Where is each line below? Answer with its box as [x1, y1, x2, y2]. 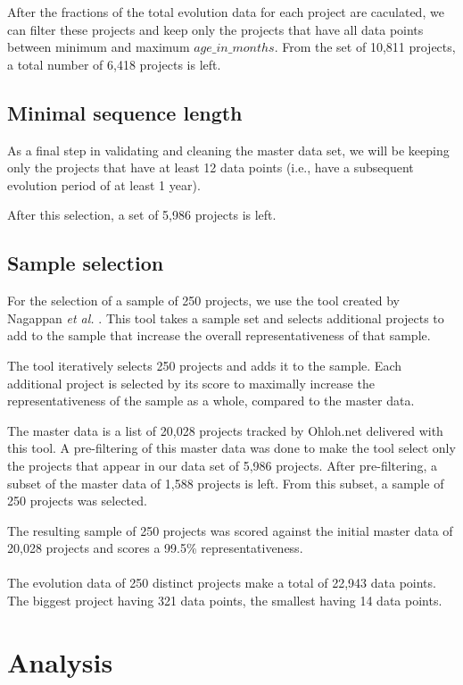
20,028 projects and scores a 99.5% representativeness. [7, 539, 303, 557]
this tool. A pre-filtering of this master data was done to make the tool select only [7, 439, 456, 457]
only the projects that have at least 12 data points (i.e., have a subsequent [7, 158, 414, 177]
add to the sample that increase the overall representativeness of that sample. [7, 326, 431, 345]
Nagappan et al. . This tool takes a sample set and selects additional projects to [7, 308, 444, 327]
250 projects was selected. [7, 491, 147, 510]
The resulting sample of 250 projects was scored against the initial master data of [7, 521, 453, 539]
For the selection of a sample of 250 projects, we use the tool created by [7, 291, 401, 310]
